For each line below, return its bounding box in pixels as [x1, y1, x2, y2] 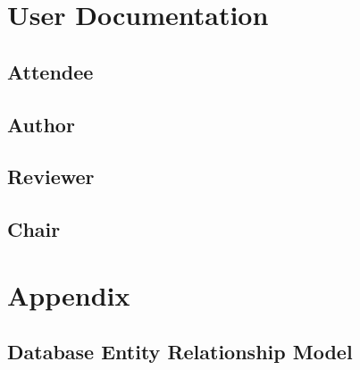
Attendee [7, 57, 94, 85]
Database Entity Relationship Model [7, 338, 353, 366]
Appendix [7, 276, 130, 313]
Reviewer [7, 163, 95, 190]
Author [7, 110, 75, 138]
